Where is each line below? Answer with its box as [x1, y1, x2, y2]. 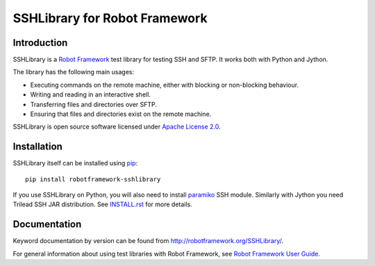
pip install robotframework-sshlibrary [25, 175, 161, 183]
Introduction [12, 37, 68, 49]
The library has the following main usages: [12, 68, 135, 76]
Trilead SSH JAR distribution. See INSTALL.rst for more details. [12, 200, 192, 208]
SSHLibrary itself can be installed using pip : [12, 159, 138, 167]
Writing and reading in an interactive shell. [30, 90, 151, 99]
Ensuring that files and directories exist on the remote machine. [30, 110, 212, 118]
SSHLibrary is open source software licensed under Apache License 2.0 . [12, 122, 222, 131]
